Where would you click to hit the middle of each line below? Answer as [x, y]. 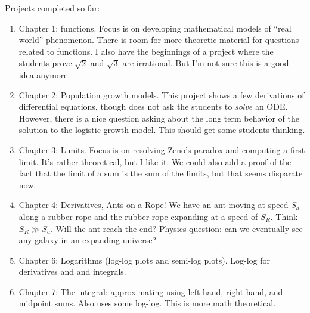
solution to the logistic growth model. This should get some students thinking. [162, 130]
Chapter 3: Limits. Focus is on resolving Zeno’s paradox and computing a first [162, 149]
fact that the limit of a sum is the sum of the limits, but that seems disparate [161, 173]
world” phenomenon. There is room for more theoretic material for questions [159, 40]
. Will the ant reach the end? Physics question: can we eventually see [176, 228]
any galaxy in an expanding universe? [88, 240]
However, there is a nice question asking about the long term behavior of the [159, 118]
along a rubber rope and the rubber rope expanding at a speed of [138, 216]
